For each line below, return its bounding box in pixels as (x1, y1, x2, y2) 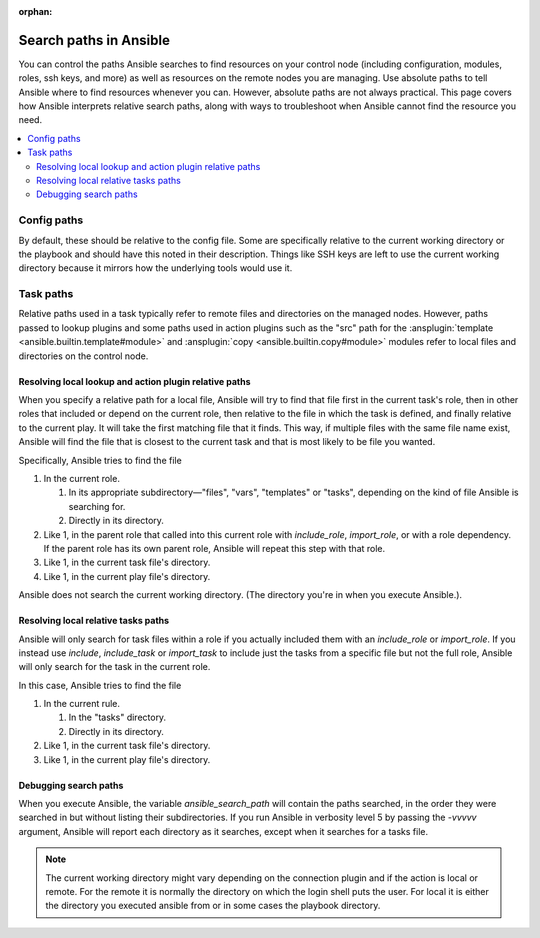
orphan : (18, 6, 53, 17)
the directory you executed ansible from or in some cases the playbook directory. (45, 900, 381, 912)
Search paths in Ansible (18, 31, 170, 49)
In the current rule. (43, 698, 120, 710)
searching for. (68, 500, 126, 512)
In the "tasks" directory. (68, 711, 167, 724)
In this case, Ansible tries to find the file (18, 679, 182, 691)
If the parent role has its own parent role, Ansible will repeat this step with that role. (43, 542, 386, 554)
